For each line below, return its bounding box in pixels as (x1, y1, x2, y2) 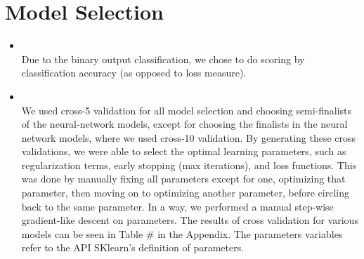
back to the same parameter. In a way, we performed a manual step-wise (21, 199, 334, 213)
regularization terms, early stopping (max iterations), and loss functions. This (21, 157, 357, 172)
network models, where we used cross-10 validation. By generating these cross (21, 130, 356, 145)
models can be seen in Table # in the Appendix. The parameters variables (21, 226, 343, 241)
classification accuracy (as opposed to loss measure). (21, 65, 247, 80)
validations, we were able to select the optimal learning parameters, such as (21, 144, 346, 159)
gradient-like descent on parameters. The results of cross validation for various (21, 213, 358, 227)
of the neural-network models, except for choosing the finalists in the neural (21, 117, 348, 131)
